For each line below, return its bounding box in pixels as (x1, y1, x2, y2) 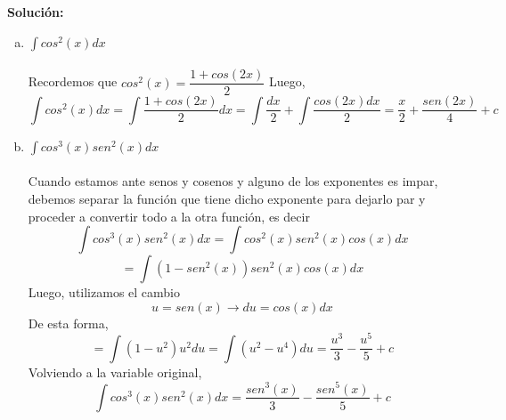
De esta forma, (28, 313, 109, 332)
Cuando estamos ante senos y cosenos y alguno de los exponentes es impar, (28, 172, 438, 190)
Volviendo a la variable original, (28, 362, 202, 381)
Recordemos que (28, 72, 118, 91)
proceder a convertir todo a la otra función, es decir (28, 206, 310, 225)
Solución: (7, 3, 64, 20)
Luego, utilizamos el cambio (28, 283, 180, 302)
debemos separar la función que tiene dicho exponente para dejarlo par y (28, 189, 426, 207)
